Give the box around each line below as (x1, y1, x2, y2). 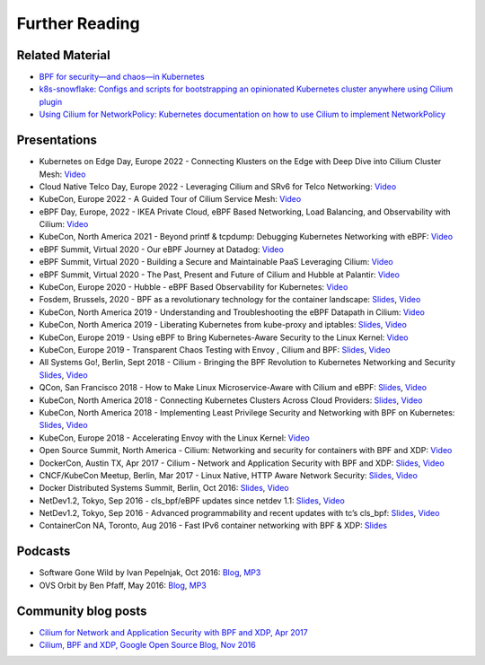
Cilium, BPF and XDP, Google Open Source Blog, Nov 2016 (39, 640, 256, 651)
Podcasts (16, 544, 71, 559)
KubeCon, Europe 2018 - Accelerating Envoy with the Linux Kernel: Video (39, 432, 310, 443)
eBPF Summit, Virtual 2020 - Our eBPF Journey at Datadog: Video (39, 243, 285, 255)
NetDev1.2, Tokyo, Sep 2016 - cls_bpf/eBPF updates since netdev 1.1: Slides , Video (39, 494, 345, 506)
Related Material (16, 48, 111, 63)
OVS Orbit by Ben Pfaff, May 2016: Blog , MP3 (39, 580, 207, 591)
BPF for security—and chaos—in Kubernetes (39, 72, 206, 83)
